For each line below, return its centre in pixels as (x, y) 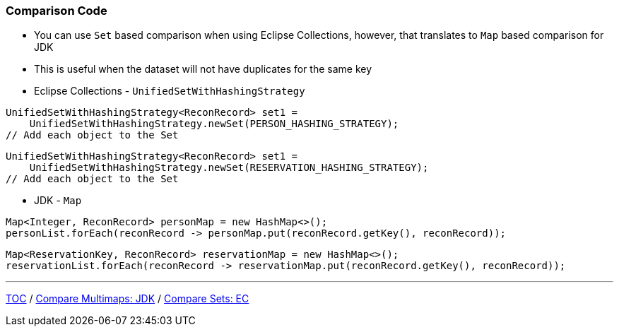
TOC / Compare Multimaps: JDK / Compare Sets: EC (128, 299)
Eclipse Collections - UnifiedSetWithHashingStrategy (170, 91)
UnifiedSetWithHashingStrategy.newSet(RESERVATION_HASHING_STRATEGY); (229, 168)
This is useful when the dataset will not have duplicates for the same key (203, 69)
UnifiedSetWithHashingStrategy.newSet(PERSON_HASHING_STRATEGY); (214, 124)
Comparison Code (57, 11)
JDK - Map (58, 201)
